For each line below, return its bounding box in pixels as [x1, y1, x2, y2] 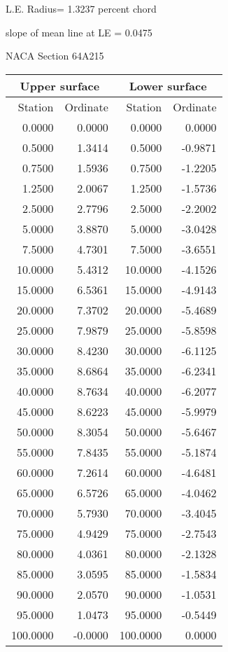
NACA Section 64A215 [6, 48, 104, 63]
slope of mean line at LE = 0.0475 [6, 25, 152, 39]
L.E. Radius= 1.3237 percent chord [6, 1, 157, 15]
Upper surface [20, 77, 100, 94]
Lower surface [129, 77, 207, 94]
